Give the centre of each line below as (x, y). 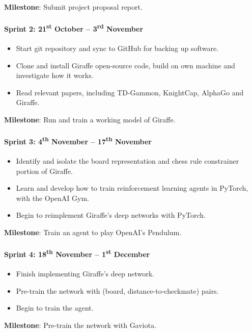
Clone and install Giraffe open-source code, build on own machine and (125, 65)
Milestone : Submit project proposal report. (73, 7)
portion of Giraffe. (44, 171)
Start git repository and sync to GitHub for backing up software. (117, 48)
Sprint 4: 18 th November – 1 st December (77, 253)
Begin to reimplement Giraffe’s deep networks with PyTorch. (111, 215)
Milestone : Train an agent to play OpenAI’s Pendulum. (93, 232)
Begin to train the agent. (55, 308)
